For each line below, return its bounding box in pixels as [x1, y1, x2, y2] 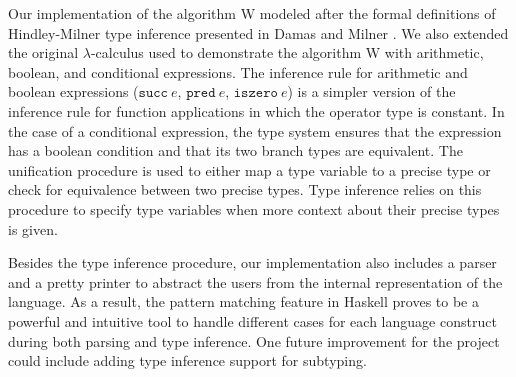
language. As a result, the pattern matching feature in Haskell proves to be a [8, 291, 480, 312]
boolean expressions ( [8, 81, 139, 102]
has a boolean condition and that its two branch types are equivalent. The [8, 140, 463, 161]
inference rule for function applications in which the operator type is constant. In [8, 100, 505, 121]
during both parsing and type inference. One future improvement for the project [8, 330, 500, 351]
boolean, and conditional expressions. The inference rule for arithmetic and [8, 61, 468, 82]
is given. [8, 218, 58, 239]
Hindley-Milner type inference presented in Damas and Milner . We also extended [8, 22, 509, 43]
